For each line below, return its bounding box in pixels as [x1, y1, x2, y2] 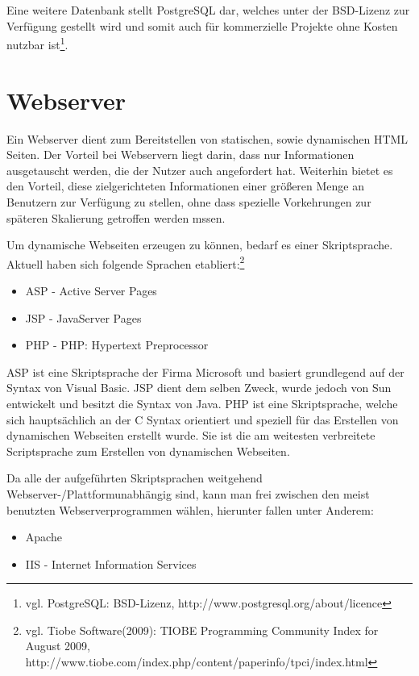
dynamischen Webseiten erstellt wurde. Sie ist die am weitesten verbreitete [6, 427, 375, 444]
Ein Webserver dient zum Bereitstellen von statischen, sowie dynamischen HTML [6, 130, 409, 147]
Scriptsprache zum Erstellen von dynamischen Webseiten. [6, 442, 290, 459]
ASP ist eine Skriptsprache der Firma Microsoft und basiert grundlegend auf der [6, 363, 404, 380]
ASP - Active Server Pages [25, 282, 157, 298]
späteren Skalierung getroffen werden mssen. [6, 209, 226, 226]
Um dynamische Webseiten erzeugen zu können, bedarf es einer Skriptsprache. [6, 236, 393, 253]
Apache [25, 528, 62, 545]
